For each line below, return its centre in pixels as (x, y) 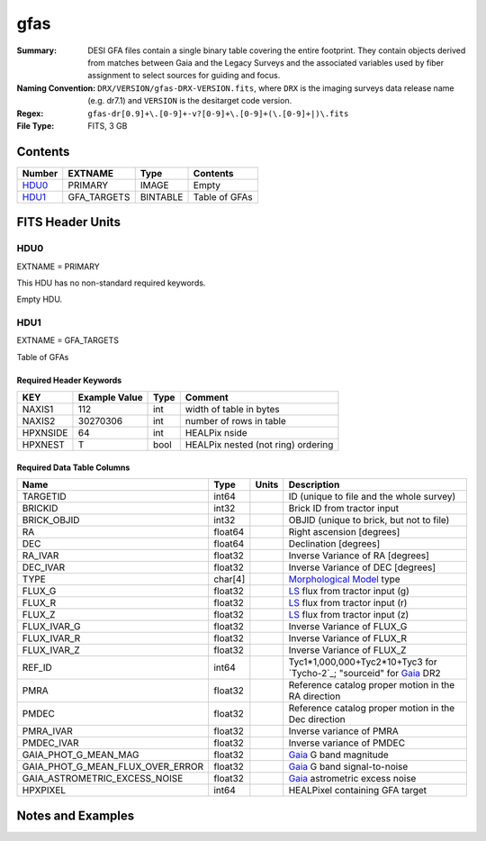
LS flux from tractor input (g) (349, 592)
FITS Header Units (69, 222)
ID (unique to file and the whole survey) (372, 497)
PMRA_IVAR (48, 731)
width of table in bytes (233, 410)
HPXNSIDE (45, 433)
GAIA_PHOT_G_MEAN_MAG (81, 755)
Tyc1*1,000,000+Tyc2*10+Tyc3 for (363, 662)
